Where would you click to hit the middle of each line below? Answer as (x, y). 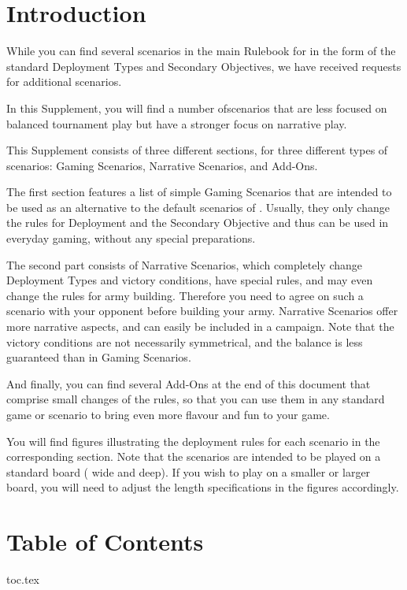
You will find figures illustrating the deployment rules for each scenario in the (193, 441)
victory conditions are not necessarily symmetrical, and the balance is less (185, 341)
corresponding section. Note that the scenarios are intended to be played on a (194, 456)
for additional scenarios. (64, 82)
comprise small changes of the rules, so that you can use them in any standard (196, 399)
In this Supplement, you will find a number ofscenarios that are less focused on (197, 108)
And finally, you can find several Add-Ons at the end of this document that (189, 383)
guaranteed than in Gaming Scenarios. (99, 357)
